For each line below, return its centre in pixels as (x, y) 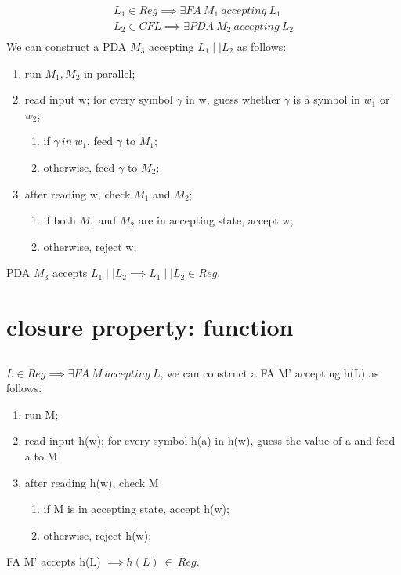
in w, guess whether (233, 99)
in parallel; (109, 73)
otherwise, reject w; (90, 246)
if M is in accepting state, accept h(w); (136, 509)
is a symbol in (327, 99)
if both (60, 220)
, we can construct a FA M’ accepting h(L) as (269, 372)
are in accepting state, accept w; (216, 220)
